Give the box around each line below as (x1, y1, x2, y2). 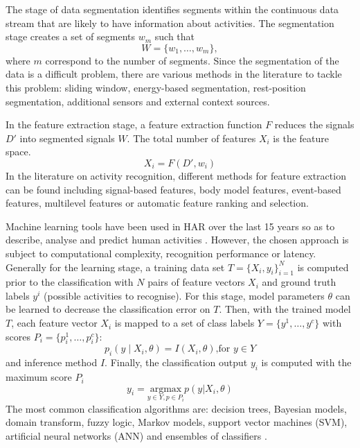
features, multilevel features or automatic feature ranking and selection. (6, 196, 309, 210)
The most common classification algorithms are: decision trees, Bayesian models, (6, 401, 347, 415)
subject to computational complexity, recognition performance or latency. (6, 245, 316, 260)
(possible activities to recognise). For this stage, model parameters (44, 288, 325, 302)
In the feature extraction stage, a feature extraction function (6, 117, 262, 132)
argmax (150, 384, 182, 394)
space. (6, 144, 31, 159)
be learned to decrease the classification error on (6, 302, 210, 316)
